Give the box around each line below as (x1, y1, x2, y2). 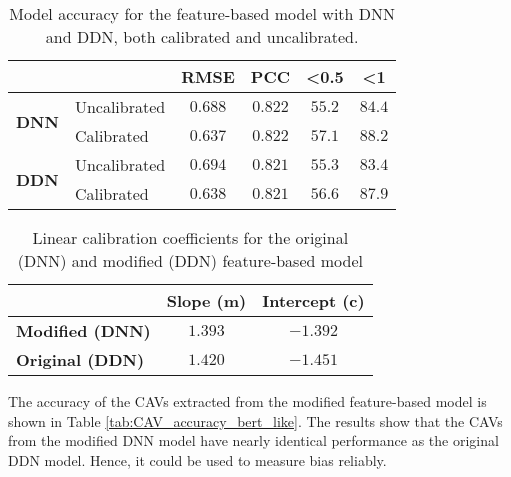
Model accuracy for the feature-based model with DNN (9, 2, 396, 25)
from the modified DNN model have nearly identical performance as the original (8, 430, 499, 451)
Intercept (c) (262, 289, 365, 312)
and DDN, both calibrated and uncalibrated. (45, 25, 359, 48)
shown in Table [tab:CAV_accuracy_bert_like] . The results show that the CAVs (8, 410, 503, 431)
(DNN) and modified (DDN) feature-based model (17, 249, 363, 272)
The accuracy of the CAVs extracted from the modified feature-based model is (8, 391, 487, 411)
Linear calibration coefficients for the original (32, 226, 349, 249)
